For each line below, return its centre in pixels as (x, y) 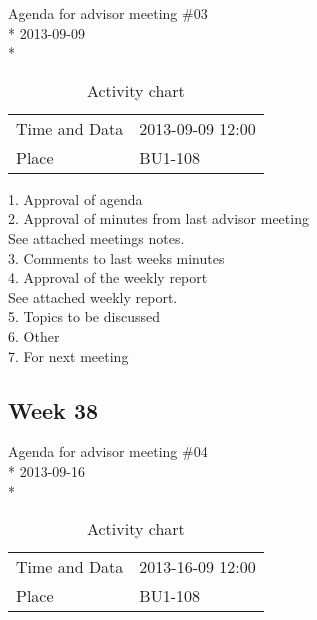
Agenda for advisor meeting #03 (108, 13)
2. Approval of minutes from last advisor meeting (158, 218)
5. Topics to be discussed (84, 316)
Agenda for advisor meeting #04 (108, 451)
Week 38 (53, 409)
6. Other (34, 335)
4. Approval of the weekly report (108, 277)
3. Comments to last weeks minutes (116, 257)
